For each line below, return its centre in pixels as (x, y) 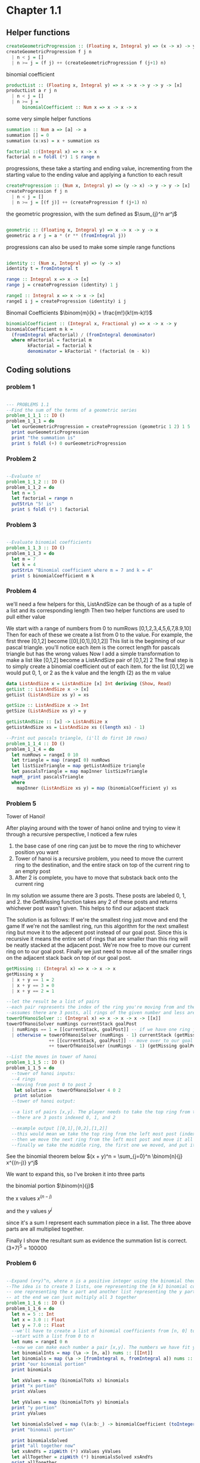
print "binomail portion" (44, 1430)
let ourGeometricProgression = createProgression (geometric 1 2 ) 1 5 (101, 427)
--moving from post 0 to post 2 (52, 1085)
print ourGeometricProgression (50, 432)
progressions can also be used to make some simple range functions (91, 247)
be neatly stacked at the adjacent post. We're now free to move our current (98, 945)
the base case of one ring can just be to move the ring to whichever (98, 846)
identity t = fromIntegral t (42, 269)
